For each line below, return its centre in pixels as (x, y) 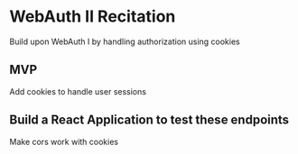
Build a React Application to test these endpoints (149, 120)
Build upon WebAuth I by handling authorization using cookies (125, 41)
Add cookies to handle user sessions (78, 91)
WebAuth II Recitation (93, 17)
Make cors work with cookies (64, 141)
